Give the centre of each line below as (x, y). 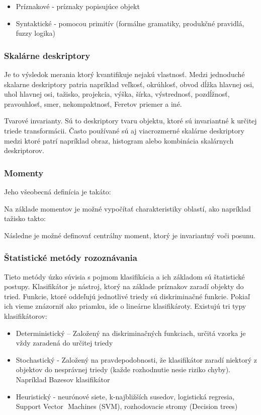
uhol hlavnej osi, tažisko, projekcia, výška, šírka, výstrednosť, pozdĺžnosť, (117, 94)
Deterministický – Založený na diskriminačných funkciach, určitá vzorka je (131, 333)
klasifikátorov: (26, 316)
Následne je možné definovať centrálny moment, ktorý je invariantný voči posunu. (130, 235)
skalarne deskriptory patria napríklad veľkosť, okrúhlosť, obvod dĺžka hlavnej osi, (129, 84)
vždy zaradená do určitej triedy (64, 343)
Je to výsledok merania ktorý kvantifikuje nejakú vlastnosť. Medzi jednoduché (124, 74)
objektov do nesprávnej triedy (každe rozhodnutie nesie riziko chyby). (123, 369)
